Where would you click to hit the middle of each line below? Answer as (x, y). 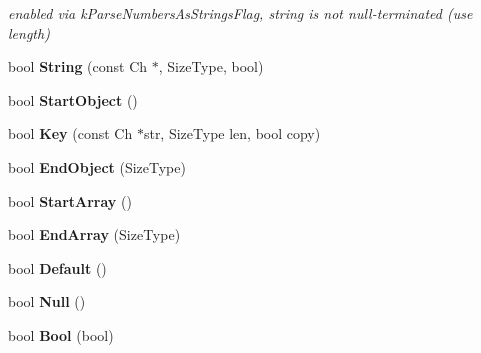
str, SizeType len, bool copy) (232, 133)
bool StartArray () (70, 200)
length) (29, 32)
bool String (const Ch (78, 66)
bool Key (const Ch (70, 133)
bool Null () (47, 301)
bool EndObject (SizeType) (97, 166)
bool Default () (57, 267)
